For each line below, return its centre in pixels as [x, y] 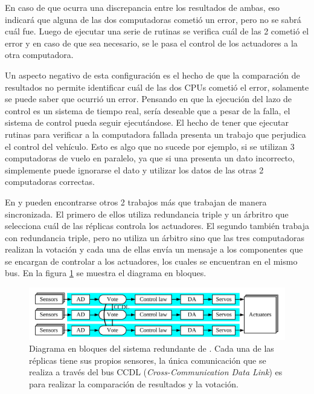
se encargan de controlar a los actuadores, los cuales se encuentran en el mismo [151, 261]
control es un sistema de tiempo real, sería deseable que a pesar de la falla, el [148, 110]
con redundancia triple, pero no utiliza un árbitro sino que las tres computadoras [155, 237]
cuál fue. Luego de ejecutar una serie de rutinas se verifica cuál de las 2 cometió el [157, 31]
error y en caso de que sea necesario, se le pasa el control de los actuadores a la [151, 43]
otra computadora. [39, 55]
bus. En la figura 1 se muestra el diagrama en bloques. [106, 273]
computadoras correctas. [50, 182]
